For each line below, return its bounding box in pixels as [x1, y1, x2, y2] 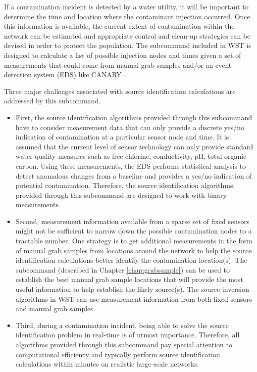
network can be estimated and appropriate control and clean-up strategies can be [4, 30, 251, 41]
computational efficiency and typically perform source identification [15, 349, 220, 359]
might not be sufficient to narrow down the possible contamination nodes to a [15, 226, 252, 236]
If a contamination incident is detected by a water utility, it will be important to [4, 1, 249, 11]
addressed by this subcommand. [4, 95, 101, 106]
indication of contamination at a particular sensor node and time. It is [15, 132, 229, 142]
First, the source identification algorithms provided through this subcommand [15, 112, 253, 122]
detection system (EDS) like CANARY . [4, 69, 126, 80]
